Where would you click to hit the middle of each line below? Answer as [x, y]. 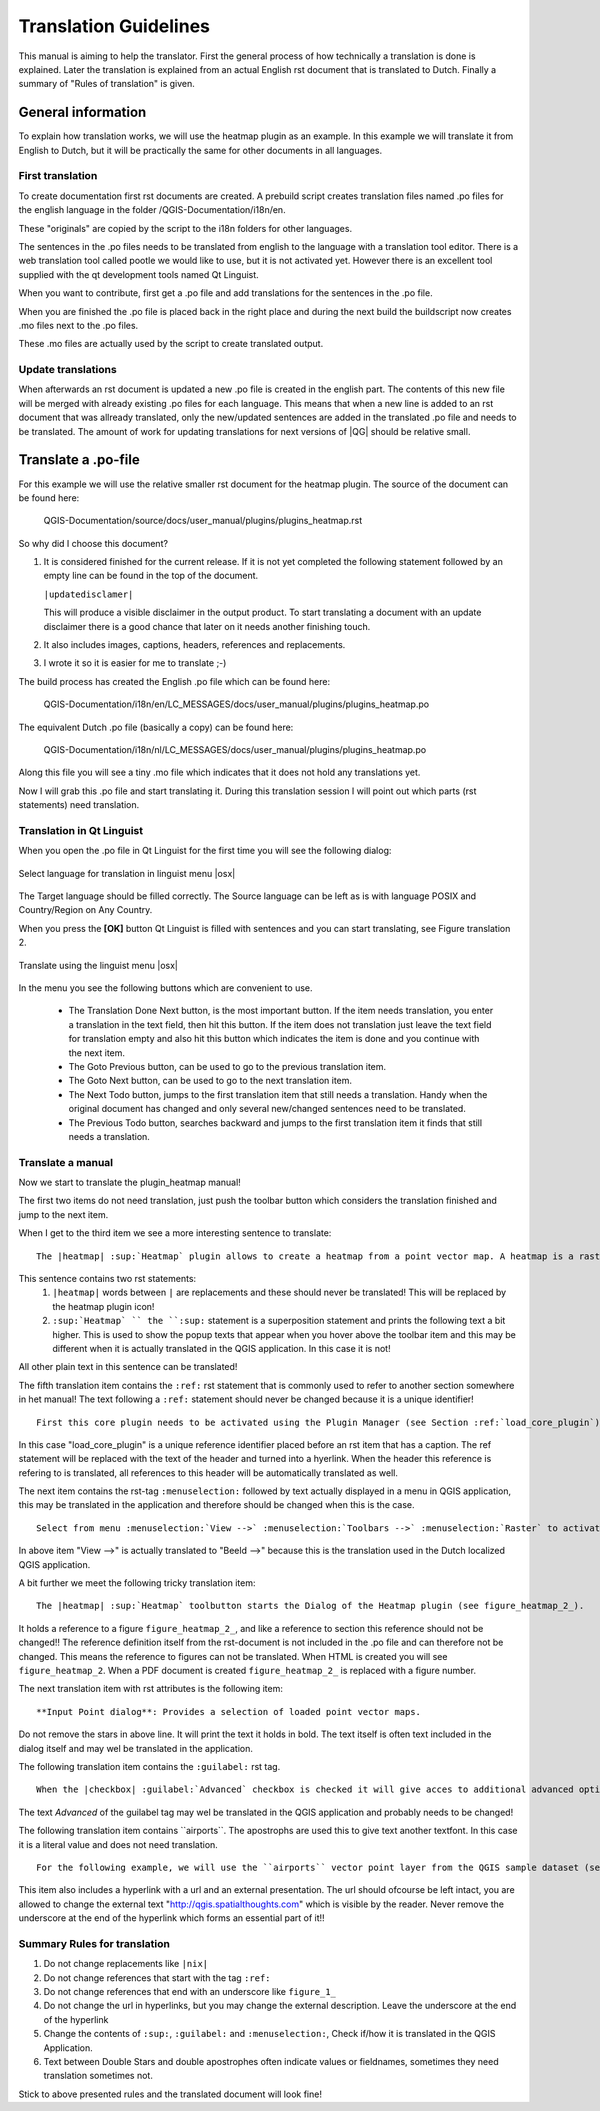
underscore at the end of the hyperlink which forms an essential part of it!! [171, 1918]
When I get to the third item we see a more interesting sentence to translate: [175, 1233]
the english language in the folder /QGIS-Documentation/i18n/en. [152, 210]
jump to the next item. [63, 1214]
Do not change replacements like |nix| [126, 1964]
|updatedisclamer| [88, 594]
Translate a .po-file [79, 460]
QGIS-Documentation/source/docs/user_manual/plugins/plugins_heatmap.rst [203, 521]
